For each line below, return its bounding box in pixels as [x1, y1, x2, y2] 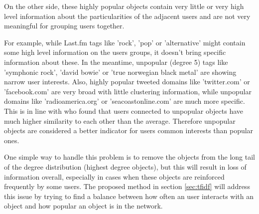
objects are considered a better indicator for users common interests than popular [4, 125, 254, 136]
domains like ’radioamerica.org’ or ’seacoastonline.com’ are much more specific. [4, 96, 245, 106]
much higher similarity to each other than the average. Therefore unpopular [4, 115, 236, 126]
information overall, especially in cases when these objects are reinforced [4, 171, 225, 182]
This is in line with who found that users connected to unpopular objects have [4, 105, 243, 116]
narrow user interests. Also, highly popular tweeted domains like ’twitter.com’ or [4, 76, 250, 87]
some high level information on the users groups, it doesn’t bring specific [4, 47, 226, 57]
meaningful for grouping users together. [4, 20, 125, 31]
